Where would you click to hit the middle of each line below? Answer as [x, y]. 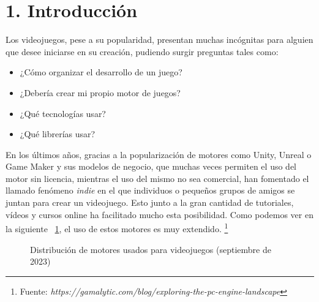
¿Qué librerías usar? [58, 134]
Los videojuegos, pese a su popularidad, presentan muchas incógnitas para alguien [159, 40]
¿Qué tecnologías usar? [63, 113]
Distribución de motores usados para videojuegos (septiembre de [151, 249]
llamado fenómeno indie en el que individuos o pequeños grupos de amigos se [150, 190]
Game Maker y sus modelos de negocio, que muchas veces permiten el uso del [151, 166]
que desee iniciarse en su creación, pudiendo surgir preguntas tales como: [142, 51]
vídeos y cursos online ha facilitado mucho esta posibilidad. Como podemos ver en [159, 214]
